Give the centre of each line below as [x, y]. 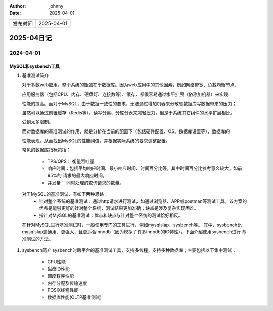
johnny [56, 6]
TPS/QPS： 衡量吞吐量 [71, 161]
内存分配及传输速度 [67, 283]
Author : [18, 6]
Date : [15, 13]
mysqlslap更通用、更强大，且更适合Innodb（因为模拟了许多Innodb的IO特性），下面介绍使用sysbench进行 [131, 232]
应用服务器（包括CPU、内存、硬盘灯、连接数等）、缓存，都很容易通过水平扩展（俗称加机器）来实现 [125, 94]
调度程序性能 [61, 276]
